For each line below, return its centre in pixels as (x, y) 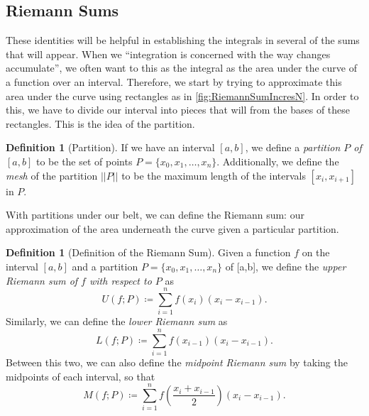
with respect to (120, 280)
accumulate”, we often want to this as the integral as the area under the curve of (181, 68)
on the (316, 252)
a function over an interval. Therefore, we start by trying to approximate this (174, 81)
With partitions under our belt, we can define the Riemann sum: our (155, 215)
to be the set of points (84, 161)
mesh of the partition (52, 175)
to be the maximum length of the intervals (214, 175)
